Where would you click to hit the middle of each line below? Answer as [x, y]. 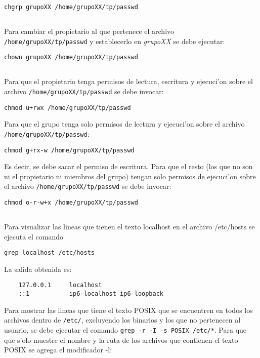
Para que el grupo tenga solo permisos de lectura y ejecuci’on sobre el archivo [124, 124]
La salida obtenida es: [38, 269]
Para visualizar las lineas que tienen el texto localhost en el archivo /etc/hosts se [129, 227]
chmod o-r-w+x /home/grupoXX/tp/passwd [71, 203]
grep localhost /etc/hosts [49, 253]
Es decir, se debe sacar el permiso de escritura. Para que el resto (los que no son [128, 166]
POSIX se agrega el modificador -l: [58, 350]
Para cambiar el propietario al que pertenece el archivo [89, 31]
